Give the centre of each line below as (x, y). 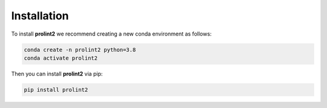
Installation (40, 16)
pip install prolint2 (56, 90)
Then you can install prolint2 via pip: (57, 74)
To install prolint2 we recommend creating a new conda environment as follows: (111, 34)
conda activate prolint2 (61, 58)
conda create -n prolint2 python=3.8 (80, 49)
